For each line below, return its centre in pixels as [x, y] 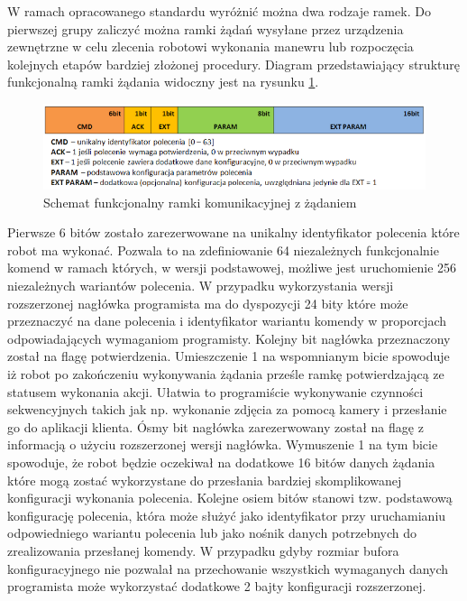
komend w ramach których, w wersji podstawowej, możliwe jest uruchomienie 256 [232, 268]
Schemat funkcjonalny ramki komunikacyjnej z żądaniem [200, 202]
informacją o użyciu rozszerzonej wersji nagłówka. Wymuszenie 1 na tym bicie [223, 444]
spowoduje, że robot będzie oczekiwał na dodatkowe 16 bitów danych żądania [221, 462]
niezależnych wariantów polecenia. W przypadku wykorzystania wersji [201, 286]
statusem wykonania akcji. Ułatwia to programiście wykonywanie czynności [215, 391]
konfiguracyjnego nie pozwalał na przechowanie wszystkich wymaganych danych [228, 568]
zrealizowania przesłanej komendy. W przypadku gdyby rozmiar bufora [203, 550]
